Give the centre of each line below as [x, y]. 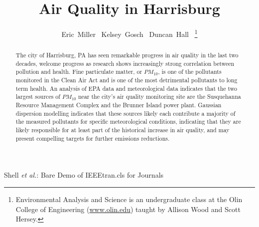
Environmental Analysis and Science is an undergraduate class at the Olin [129, 199]
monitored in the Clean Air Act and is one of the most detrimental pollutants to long [127, 80]
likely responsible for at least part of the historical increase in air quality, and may [123, 130]
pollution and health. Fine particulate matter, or [79, 72]
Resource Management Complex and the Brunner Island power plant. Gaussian [119, 105]
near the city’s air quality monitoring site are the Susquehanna [160, 97]
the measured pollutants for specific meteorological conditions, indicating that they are [128, 121]
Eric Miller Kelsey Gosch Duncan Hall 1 [129, 33]
